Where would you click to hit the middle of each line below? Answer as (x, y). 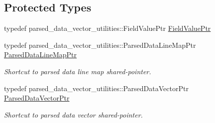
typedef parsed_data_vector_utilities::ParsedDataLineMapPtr (100, 45)
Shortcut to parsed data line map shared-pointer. (78, 71)
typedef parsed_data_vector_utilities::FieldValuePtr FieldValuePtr (107, 28)
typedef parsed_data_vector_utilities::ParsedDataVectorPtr (96, 88)
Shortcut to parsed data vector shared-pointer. (73, 114)
